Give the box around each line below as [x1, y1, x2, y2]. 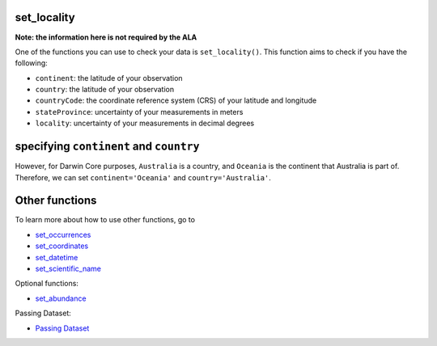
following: [15, 58, 48, 68]
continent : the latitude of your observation [35, 73, 183, 82]
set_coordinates [35, 241, 89, 251]
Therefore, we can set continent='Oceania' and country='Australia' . [15, 172, 271, 182]
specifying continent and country [15, 140, 200, 154]
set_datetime [35, 252, 78, 262]
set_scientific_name [35, 264, 101, 274]
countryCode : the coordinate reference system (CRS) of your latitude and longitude [35, 95, 317, 105]
